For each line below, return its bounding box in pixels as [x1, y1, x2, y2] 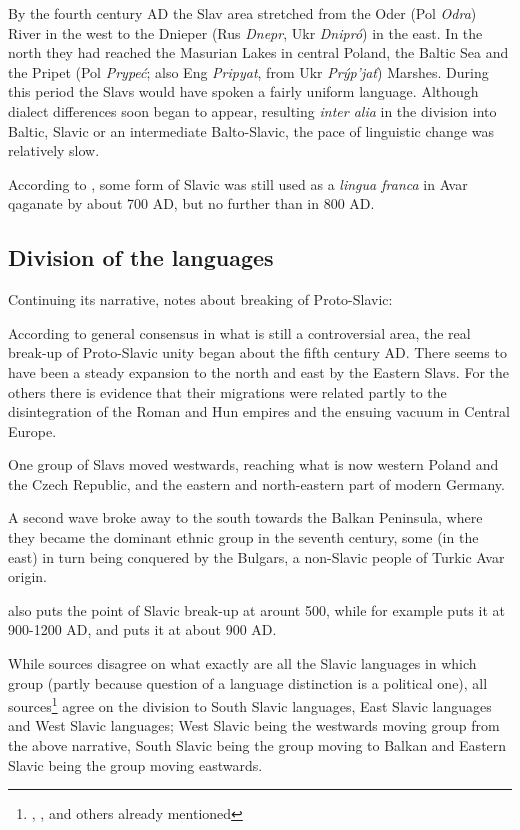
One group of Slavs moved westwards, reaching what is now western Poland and [8, 454, 499, 475]
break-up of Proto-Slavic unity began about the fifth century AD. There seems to [8, 342, 507, 363]
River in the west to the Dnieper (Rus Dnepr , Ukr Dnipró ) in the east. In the [8, 22, 483, 43]
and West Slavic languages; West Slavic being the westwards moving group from [8, 715, 500, 736]
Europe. [8, 420, 57, 441]
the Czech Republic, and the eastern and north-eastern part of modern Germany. [8, 473, 505, 494]
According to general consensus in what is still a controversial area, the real [8, 322, 471, 343]
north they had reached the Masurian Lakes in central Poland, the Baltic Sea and [8, 42, 509, 63]
